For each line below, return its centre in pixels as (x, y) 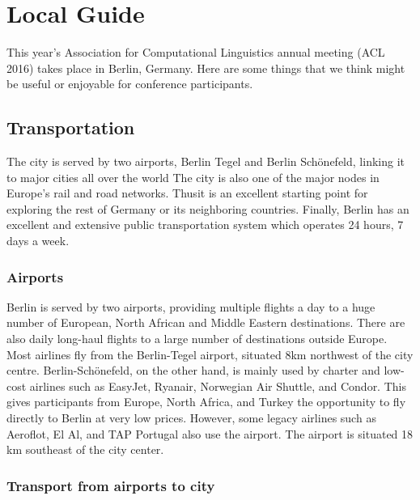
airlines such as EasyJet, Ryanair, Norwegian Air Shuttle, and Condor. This (218, 386)
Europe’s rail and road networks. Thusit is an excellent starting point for (187, 193)
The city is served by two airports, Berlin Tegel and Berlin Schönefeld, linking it (206, 161)
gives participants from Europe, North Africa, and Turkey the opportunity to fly (206, 402)
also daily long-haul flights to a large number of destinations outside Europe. (197, 339)
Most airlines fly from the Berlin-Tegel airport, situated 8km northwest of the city (210, 354)
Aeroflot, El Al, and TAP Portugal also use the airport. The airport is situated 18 (210, 433)
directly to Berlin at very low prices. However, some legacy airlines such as (191, 418)
